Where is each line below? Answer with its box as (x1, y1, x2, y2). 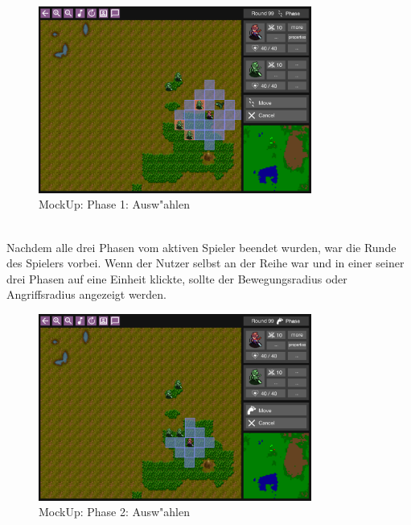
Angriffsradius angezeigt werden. (6, 286, 166, 303)
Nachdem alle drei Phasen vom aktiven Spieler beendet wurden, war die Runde (6, 238, 397, 255)
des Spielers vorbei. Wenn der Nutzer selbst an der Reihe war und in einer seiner (6, 254, 405, 271)
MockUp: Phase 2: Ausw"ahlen (39, 503, 190, 520)
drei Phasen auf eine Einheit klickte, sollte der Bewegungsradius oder (6, 270, 347, 287)
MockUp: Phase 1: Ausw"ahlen (39, 196, 190, 213)
